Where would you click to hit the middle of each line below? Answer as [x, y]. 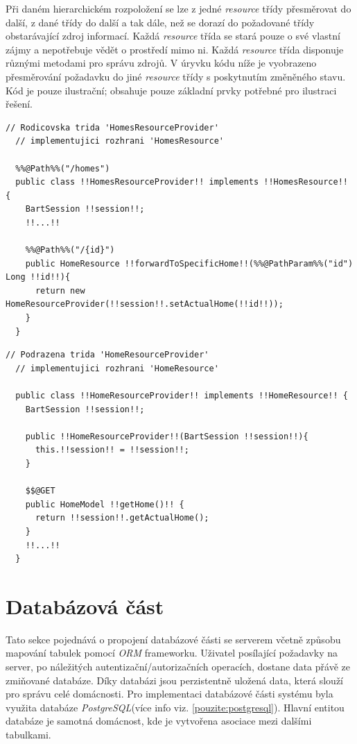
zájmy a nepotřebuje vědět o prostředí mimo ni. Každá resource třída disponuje [175, 49]
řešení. [19, 104]
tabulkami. [28, 735]
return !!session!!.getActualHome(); [122, 518]
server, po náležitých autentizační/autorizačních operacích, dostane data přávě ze [178, 667]
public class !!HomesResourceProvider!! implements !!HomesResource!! [182, 182]
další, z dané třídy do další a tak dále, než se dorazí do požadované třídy [160, 22]
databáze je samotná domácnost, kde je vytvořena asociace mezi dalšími [159, 721]
